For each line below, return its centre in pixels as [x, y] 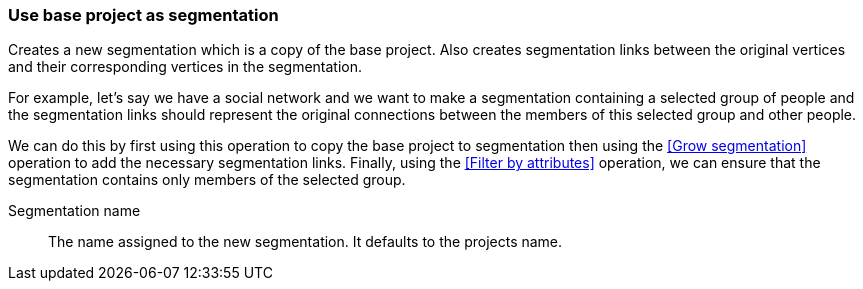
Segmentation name [74, 211]
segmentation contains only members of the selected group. [207, 180]
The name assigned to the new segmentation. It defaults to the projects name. [305, 242]
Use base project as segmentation [143, 15]
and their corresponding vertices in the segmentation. [185, 67]
